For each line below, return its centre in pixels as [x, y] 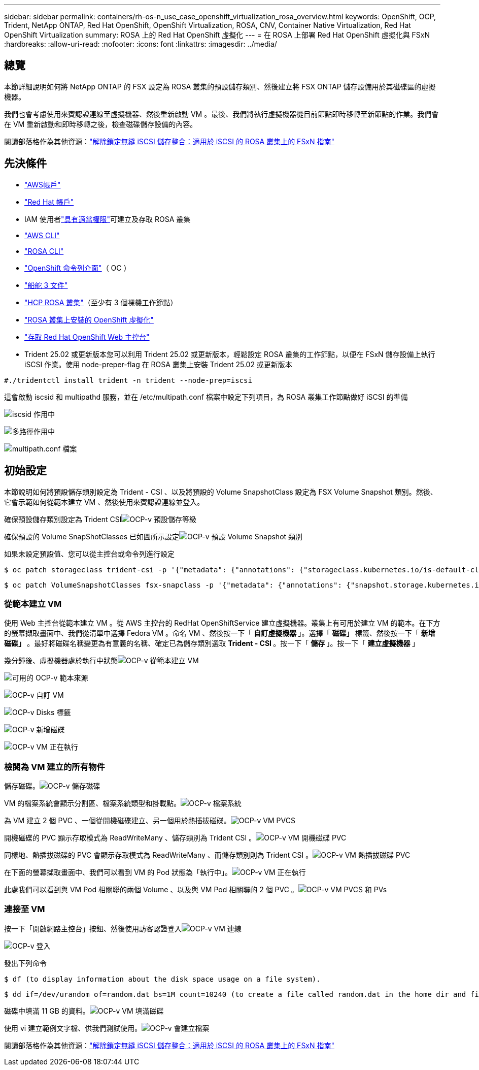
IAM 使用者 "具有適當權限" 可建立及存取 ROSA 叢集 [108, 219]
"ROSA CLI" [44, 251]
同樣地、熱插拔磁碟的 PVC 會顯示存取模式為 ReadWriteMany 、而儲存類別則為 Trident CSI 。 [159, 855]
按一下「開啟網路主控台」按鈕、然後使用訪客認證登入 [93, 928]
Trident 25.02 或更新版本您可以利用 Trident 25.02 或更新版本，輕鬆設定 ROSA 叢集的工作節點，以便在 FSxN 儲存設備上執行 [230, 354]
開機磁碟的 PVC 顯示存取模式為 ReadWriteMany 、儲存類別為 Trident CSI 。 [130, 838]
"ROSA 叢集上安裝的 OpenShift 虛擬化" [89, 319]
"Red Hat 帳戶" [49, 202]
